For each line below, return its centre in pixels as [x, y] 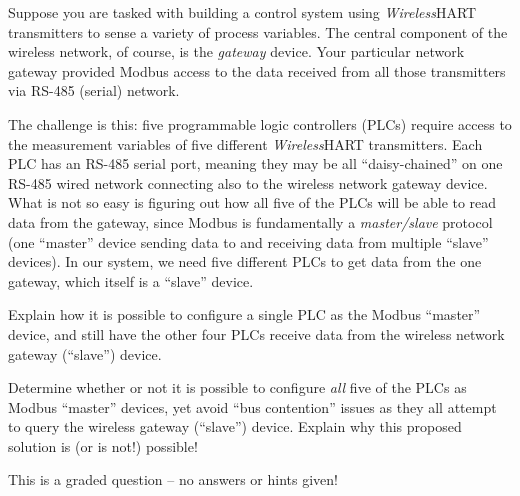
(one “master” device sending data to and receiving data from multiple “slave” [248, 241]
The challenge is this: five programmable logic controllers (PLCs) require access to [260, 123]
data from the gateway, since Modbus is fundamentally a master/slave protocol [250, 221]
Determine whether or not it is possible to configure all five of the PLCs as [237, 387]
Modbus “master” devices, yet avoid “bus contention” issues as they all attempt [252, 406]
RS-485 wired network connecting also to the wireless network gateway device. [248, 182]
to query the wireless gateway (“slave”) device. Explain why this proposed [235, 426]
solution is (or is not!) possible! [103, 445]
